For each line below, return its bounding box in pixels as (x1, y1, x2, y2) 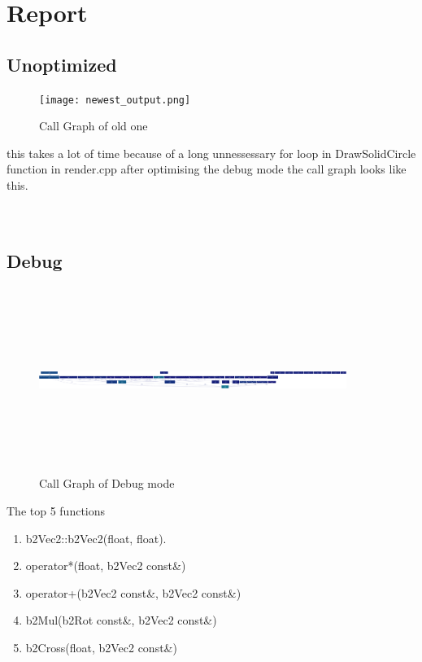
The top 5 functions (7, 502, 106, 519)
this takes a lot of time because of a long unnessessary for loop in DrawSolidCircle (7, 144, 416, 161)
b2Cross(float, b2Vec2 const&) (25, 638, 177, 655)
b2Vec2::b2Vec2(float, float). (25, 529, 167, 546)
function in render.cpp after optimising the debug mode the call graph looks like (7, 160, 407, 178)
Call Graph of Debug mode (39, 475, 175, 492)
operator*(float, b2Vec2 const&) (25, 557, 186, 574)
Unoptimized (7, 51, 117, 77)
